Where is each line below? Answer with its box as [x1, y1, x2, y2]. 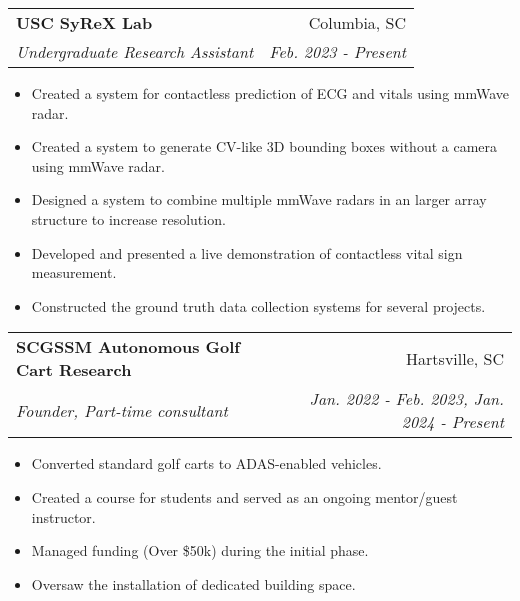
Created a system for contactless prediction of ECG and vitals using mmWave [31, 83, 510, 103]
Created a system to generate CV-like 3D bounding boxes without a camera [31, 136, 498, 157]
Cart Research [16, 358, 132, 382]
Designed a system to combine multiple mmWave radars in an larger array [31, 189, 487, 210]
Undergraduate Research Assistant [16, 40, 254, 63]
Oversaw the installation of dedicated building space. [31, 573, 356, 594]
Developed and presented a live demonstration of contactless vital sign [31, 242, 463, 263]
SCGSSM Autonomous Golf [16, 335, 240, 359]
